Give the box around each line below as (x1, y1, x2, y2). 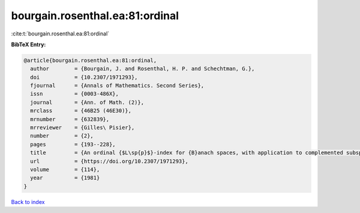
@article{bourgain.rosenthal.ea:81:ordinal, (23, 57, 157, 64)
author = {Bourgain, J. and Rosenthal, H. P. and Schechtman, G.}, (30, 65, 255, 72)
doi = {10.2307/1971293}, (30, 74, 138, 80)
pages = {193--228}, (30, 141, 116, 148)
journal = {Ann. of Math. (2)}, (30, 99, 144, 106)
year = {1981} (30, 175, 100, 181)
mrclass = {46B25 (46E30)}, (30, 107, 132, 114)
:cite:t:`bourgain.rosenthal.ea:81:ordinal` (11, 30, 110, 37)
